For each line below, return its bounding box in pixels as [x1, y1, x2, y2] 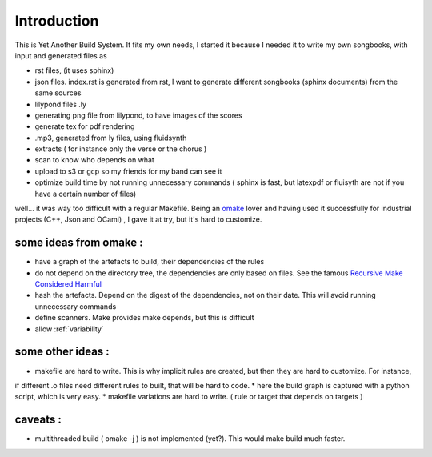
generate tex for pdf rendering [34, 122, 135, 131]
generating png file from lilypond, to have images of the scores [34, 110, 243, 120]
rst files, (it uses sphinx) [34, 66, 114, 75]
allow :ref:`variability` [34, 324, 104, 334]
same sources [34, 88, 82, 98]
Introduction [14, 12, 99, 30]
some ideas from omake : [14, 236, 143, 250]
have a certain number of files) [34, 189, 137, 198]
